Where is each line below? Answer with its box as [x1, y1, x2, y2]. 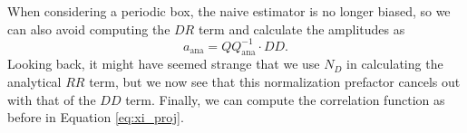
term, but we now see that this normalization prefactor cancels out [89, 72, 461, 91]
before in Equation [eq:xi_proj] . [7, 108, 184, 127]
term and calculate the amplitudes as [198, 19, 405, 38]
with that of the [7, 90, 96, 109]
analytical [7, 72, 62, 91]
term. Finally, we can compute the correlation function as [125, 90, 445, 109]
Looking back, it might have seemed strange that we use [7, 54, 320, 73]
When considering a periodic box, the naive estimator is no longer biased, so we [7, 2, 451, 20]
